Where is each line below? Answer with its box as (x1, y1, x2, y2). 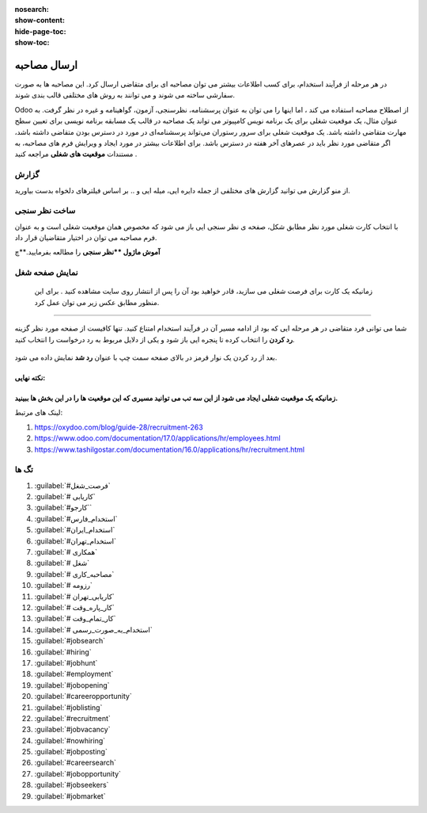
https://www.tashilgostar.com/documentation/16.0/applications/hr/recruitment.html (34, 445, 304, 454)
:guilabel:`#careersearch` (34, 758, 117, 768)
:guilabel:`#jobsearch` (34, 636, 106, 646)
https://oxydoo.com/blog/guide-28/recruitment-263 (34, 422, 203, 432)
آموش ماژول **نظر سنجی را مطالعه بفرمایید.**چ (14, 247, 161, 257)
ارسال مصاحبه (14, 58, 78, 71)
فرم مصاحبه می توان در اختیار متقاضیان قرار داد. (14, 233, 157, 242)
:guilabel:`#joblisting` (34, 702, 103, 712)
